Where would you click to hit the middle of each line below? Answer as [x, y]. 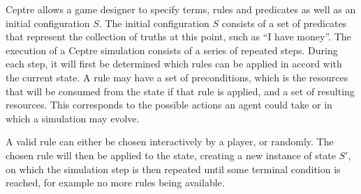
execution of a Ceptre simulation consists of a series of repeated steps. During [172, 50]
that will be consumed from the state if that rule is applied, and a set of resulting [180, 91]
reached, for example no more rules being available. [115, 183]
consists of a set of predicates [284, 23]
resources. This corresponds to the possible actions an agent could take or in [169, 105]
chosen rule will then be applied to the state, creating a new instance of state [171, 155]
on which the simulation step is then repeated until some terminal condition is [173, 169]
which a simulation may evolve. [73, 118]
